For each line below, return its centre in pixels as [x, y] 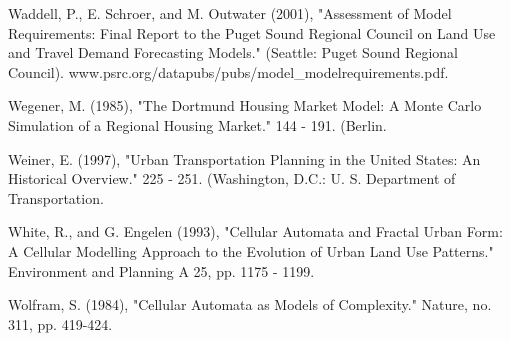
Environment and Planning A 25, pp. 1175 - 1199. [161, 270]
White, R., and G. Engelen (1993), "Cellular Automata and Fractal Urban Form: [255, 231]
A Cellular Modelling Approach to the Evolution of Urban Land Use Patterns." [251, 250]
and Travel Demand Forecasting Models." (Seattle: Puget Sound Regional [233, 52]
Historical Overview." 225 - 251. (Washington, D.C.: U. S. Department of [232, 178]
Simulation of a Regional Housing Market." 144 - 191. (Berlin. [197, 124]
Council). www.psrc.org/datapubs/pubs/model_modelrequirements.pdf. [228, 71]
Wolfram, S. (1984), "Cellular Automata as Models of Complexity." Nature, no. [250, 304]
